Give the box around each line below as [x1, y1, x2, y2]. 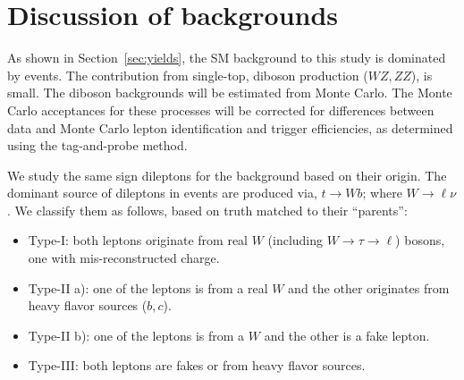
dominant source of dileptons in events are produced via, [7, 183, 317, 202]
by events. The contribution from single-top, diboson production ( [7, 65, 368, 84]
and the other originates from [288, 278, 450, 297]
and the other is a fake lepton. [264, 325, 430, 344]
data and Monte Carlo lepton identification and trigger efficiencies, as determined [7, 118, 453, 137]
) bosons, [395, 231, 445, 249]
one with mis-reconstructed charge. [28, 249, 220, 267]
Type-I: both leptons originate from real [28, 231, 249, 249]
